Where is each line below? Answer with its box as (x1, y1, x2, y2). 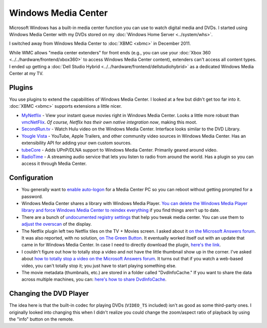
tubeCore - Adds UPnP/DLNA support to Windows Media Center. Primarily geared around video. (21, 147, 218, 153)
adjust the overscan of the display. (21, 221, 92, 227)
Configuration (9, 173, 53, 182)
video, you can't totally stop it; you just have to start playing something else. (21, 262, 177, 269)
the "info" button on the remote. (9, 316, 74, 322)
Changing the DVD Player (9, 289, 89, 298)
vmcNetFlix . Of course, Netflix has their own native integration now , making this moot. (21, 119, 197, 125)
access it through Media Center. (21, 161, 87, 166)
